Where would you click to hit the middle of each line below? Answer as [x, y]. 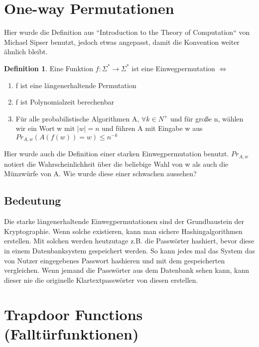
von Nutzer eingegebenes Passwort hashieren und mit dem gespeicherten [115, 260]
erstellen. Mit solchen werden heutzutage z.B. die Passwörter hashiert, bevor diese [129, 241]
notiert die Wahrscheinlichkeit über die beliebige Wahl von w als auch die [116, 164]
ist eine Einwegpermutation [173, 68]
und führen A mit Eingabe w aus [152, 128]
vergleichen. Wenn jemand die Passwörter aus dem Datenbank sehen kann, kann [127, 270]
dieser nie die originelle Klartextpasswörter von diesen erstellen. [101, 280]
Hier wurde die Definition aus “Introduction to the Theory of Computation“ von [127, 32]
